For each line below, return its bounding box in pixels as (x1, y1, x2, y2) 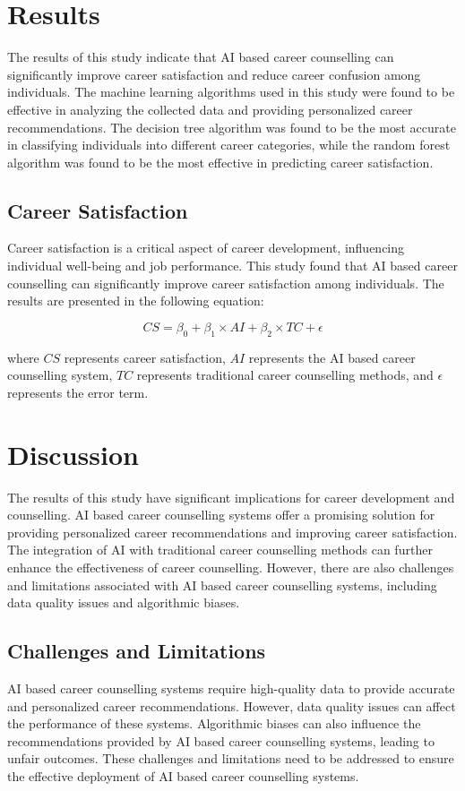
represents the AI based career (248, 348, 416, 366)
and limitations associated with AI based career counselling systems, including (7, 575, 437, 594)
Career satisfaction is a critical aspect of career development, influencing (7, 238, 405, 257)
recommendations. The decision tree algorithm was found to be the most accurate (7, 117, 456, 136)
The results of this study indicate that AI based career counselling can (7, 47, 394, 66)
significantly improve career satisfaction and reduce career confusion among (7, 64, 421, 83)
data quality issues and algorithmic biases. (7, 593, 240, 612)
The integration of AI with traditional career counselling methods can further (7, 540, 433, 559)
